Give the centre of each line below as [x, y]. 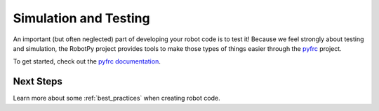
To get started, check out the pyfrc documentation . [87, 61]
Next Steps [38, 81]
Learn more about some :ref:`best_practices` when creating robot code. [117, 98]
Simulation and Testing [81, 18]
